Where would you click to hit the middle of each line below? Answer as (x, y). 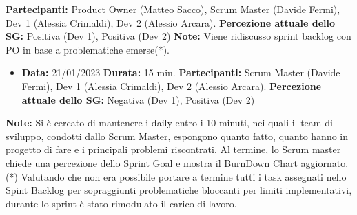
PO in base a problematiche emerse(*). (88, 49)
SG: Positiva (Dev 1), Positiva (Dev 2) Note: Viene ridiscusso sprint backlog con (178, 36)
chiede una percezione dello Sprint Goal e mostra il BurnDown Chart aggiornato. (177, 162)
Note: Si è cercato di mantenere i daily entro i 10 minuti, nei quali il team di (169, 123)
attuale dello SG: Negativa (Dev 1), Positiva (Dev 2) (138, 99)
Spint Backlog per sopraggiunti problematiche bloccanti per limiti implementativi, (179, 190)
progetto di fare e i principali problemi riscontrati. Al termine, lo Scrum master (173, 149)
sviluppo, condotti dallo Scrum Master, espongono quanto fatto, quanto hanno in (177, 136)
